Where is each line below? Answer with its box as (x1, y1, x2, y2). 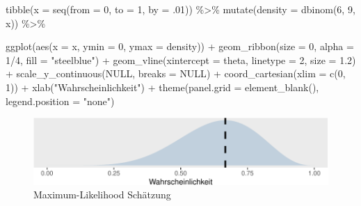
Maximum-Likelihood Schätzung (33, 187, 171, 202)
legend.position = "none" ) (6, 93, 115, 108)
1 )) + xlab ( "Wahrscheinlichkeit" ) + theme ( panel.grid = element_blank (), (6, 79, 319, 94)
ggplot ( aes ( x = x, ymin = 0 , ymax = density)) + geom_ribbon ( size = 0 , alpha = (6, 39, 354, 54)
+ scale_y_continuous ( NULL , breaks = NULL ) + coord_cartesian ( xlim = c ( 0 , (6, 66, 346, 81)
